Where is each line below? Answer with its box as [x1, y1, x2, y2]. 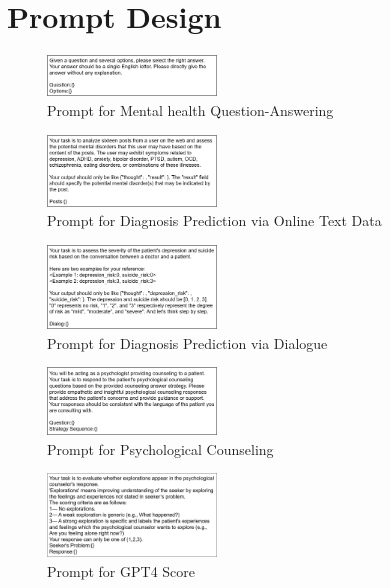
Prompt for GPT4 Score [47, 560, 196, 581]
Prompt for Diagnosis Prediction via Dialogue [47, 332, 328, 353]
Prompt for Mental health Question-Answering [47, 99, 334, 120]
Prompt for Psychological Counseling [47, 438, 274, 459]
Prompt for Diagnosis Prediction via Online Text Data [47, 210, 382, 231]
